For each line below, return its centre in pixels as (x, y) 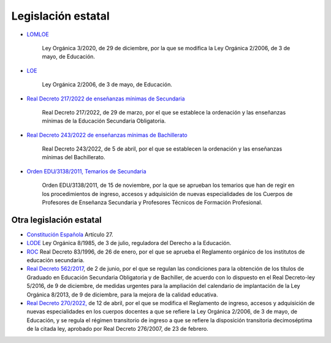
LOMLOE (38, 34)
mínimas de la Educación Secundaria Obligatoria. (104, 121)
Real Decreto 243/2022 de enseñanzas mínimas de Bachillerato (107, 135)
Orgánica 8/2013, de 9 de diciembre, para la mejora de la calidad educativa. (122, 295)
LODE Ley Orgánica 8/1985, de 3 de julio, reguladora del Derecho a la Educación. (129, 243)
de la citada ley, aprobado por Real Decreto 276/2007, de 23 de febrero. (117, 329)
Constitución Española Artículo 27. (70, 234)
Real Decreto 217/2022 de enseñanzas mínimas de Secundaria (106, 99)
